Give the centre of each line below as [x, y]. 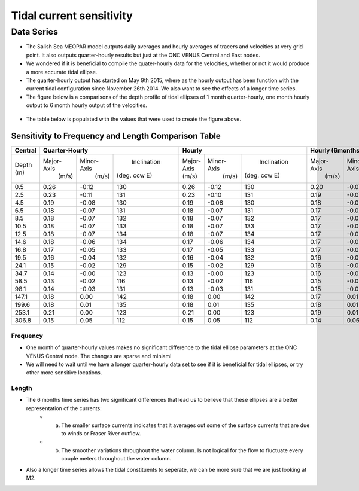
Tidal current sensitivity [72, 16]
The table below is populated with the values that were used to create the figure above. [134, 119]
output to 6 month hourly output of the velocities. [87, 105]
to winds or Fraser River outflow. [101, 434]
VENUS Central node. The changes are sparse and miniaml [99, 356]
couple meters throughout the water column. [116, 459]
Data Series [34, 32]
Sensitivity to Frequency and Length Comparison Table [116, 136]
